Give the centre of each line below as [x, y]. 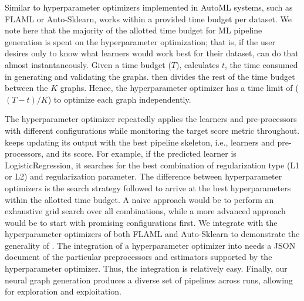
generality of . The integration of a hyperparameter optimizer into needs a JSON [150, 245]
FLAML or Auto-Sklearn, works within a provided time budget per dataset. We [148, 18]
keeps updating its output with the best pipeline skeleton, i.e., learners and [140, 142]
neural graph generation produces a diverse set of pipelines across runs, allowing [149, 280]
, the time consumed [261, 64]
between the [26, 88]
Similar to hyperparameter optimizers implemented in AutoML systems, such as [149, 7]
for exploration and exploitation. [63, 291]
